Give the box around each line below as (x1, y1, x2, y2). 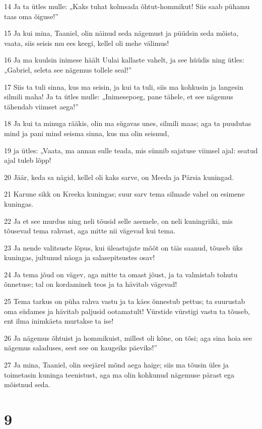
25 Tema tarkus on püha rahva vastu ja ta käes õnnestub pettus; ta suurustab (4, 296, 245, 307)
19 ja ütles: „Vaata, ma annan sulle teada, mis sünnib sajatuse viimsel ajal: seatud (4, 145, 258, 155)
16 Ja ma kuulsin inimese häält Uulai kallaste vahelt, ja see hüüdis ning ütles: (4, 54, 244, 65)
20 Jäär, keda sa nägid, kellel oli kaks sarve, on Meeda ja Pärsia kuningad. (4, 171, 234, 182)
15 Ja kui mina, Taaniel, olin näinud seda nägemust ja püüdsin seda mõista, (4, 28, 239, 38)
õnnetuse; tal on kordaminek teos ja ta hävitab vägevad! (4, 279, 177, 289)
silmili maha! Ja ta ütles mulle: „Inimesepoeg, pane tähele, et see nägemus (4, 91, 233, 102)
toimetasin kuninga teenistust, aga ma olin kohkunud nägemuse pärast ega (4, 369, 234, 380)
